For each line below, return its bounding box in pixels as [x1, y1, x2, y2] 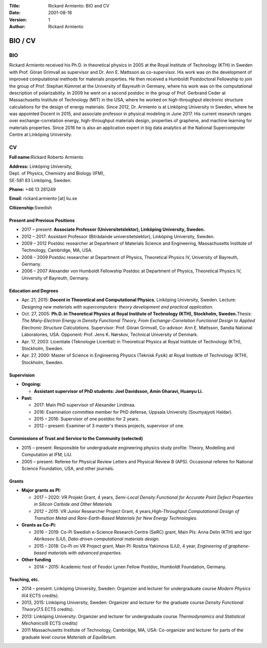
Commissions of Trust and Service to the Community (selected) [9, 436, 143, 442]
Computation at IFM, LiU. [21, 452, 73, 457]
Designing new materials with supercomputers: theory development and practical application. [21, 304, 214, 310]
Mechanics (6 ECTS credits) [21, 620, 78, 626]
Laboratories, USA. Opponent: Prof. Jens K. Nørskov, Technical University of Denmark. [21, 331, 199, 337]
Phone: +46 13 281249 [9, 186, 56, 192]
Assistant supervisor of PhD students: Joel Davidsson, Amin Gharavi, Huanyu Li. [34, 388, 203, 394]
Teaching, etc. [9, 576, 40, 583]
